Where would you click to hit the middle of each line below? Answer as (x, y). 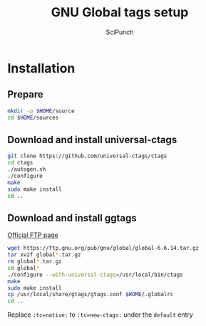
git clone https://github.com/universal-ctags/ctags (87, 156)
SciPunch (120, 32)
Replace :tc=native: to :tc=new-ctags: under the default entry (101, 315)
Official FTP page (33, 235)
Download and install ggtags (72, 218)
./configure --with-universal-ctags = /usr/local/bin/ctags (95, 275)
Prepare (26, 94)
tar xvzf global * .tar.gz (44, 255)
